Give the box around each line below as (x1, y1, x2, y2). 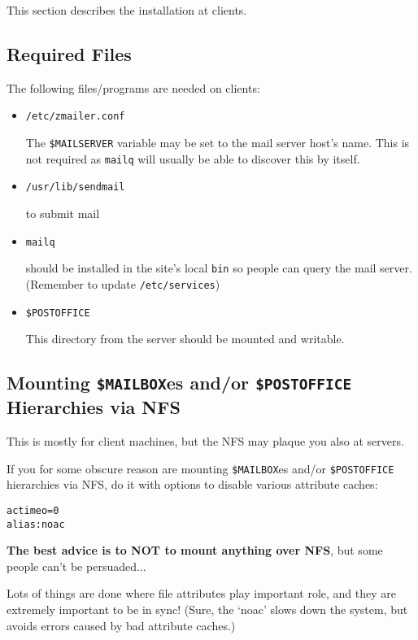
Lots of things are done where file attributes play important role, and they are (7, 585, 397, 602)
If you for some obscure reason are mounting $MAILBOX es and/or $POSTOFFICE (7, 459, 394, 477)
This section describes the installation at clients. (7, 2, 247, 18)
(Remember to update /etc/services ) (25, 275, 220, 292)
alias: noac (7, 518, 65, 530)
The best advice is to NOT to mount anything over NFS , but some (7, 542, 383, 559)
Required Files (7, 41, 132, 66)
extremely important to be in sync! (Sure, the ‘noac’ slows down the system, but (7, 600, 408, 617)
